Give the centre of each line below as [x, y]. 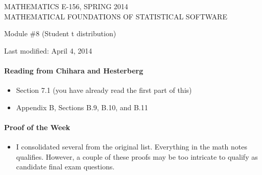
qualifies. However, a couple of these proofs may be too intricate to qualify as [137, 156]
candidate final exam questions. [65, 167]
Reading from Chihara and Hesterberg [74, 70]
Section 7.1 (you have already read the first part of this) [104, 90]
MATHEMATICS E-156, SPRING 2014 [66, 6]
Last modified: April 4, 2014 [48, 50]
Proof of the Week [37, 127]
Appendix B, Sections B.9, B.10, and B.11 [82, 107]
